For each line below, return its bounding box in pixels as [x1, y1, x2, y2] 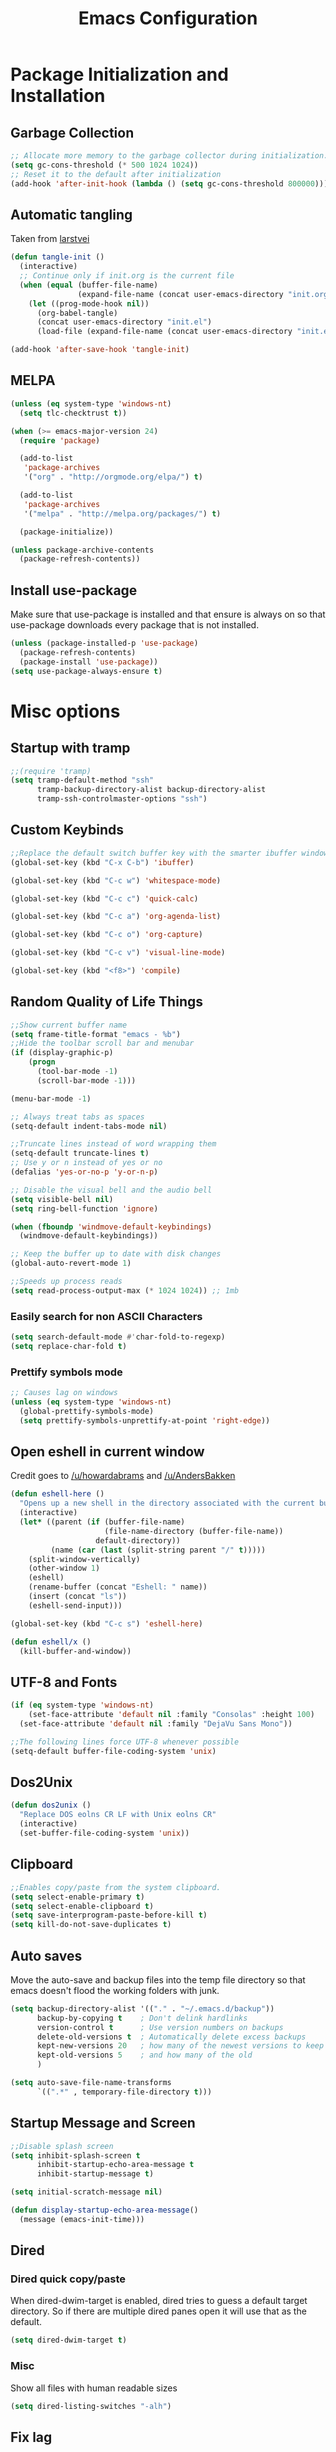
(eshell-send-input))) [28, 1600, 123, 1611]
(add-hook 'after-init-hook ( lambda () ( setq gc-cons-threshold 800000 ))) [10, 178, 329, 189]
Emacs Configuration [78, 7, 258, 30]
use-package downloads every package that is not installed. [10, 619, 260, 631]
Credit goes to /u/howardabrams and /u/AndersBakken [10, 1470, 236, 1482]
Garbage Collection [10, 124, 135, 141]
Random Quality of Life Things [10, 993, 203, 1011]
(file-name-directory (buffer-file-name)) [104, 1526, 284, 1536]
